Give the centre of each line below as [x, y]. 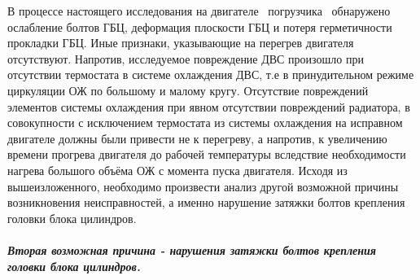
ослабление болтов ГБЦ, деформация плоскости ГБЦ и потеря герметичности [200, 26]
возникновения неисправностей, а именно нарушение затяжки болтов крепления [206, 202]
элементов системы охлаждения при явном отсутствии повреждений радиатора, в [209, 106]
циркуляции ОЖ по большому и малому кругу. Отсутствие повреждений [188, 90]
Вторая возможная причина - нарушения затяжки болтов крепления [192, 249]
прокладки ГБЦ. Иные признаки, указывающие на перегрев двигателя [181, 43]
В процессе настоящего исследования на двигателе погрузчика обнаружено [199, 11]
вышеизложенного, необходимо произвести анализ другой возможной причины [203, 186]
